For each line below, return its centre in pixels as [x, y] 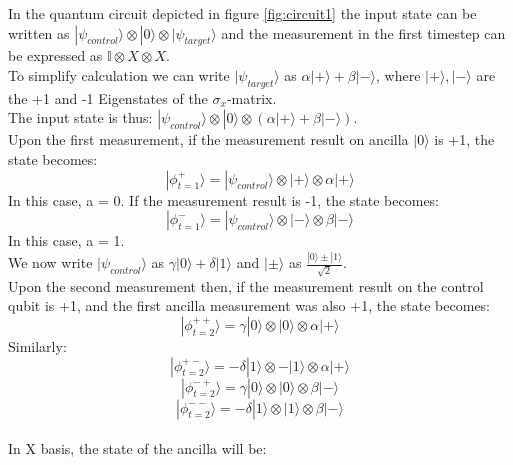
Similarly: [37, 345]
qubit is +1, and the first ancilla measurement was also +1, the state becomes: [249, 305]
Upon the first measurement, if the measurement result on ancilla [208, 139]
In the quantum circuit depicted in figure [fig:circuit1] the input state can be [242, 13]
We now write [50, 262]
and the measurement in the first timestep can [363, 32]
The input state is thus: [80, 117]
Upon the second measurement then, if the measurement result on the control [246, 285]
